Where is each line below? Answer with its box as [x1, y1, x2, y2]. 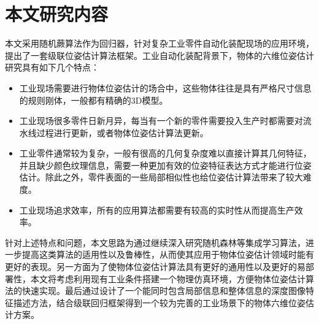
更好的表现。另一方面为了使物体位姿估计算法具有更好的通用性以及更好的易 [5, 260, 306, 273]
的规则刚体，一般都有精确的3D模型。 [19, 93, 168, 106]
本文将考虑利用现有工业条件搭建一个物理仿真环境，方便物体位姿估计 [30, 272, 306, 285]
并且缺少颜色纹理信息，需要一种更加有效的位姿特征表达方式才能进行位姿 [19, 158, 312, 171]
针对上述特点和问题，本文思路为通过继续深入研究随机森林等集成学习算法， [5, 236, 306, 249]
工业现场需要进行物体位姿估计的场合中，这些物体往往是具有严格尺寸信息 [19, 81, 312, 94]
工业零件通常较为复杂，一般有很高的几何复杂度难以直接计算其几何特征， [19, 147, 312, 160]
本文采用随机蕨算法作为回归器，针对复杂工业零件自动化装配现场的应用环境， [5, 37, 314, 50]
